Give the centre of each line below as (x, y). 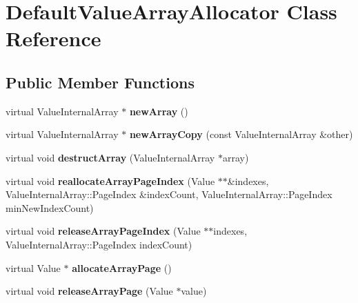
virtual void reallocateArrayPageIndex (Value (110, 180)
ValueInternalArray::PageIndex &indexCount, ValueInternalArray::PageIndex (169, 194)
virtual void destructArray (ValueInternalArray (110, 157)
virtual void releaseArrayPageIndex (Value (103, 231)
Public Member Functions (100, 82)
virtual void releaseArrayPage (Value (89, 291)
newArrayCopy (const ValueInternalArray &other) (241, 134)
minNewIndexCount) (50, 207)
